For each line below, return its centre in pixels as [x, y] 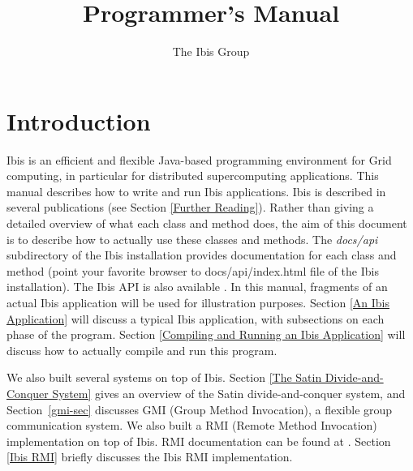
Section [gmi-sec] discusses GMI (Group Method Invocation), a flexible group [200, 409]
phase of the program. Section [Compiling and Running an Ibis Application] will [206, 334]
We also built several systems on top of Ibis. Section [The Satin [164, 377]
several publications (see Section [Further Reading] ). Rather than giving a [190, 207]
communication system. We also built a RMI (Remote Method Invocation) [192, 425]
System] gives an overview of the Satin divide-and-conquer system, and [229, 393]
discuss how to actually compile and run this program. [142, 350]
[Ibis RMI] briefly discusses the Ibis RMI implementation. [150, 457]
